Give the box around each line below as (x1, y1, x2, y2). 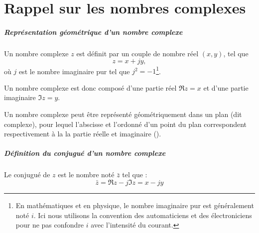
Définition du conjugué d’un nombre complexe (4, 148, 166, 158)
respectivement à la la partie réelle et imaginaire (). (4, 128, 161, 139)
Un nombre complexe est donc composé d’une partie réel (4, 82, 177, 93)
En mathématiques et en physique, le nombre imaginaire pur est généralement (15, 200, 254, 210)
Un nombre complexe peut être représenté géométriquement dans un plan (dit (4, 109, 242, 119)
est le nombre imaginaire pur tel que (18, 66, 130, 76)
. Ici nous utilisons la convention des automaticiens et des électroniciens (33, 210, 252, 220)
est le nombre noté (58, 169, 115, 180)
